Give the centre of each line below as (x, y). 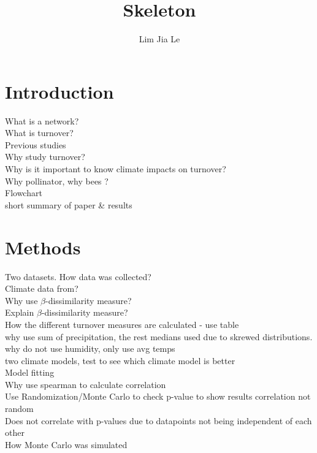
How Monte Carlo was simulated (66, 444)
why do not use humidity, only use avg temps (90, 348)
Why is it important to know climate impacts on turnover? (116, 169)
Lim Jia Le (159, 39)
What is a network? (42, 120)
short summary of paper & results (69, 204)
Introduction (59, 91)
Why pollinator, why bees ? (57, 181)
